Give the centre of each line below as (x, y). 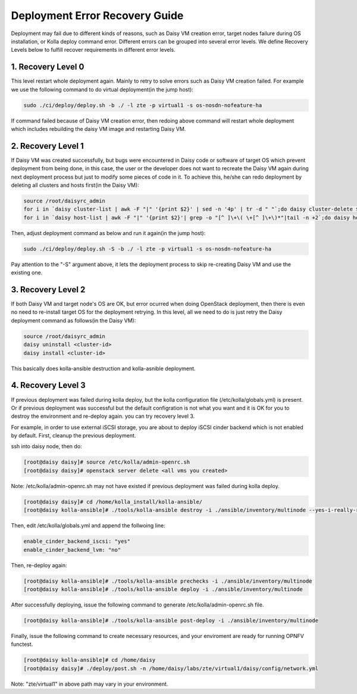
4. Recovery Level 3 (48, 385)
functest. (22, 644)
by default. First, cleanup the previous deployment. (73, 436)
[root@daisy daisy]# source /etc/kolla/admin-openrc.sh (107, 462)
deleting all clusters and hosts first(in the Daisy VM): (75, 185)
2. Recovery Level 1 (48, 146)
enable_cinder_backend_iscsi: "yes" (77, 541)
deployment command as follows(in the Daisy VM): (73, 320)
